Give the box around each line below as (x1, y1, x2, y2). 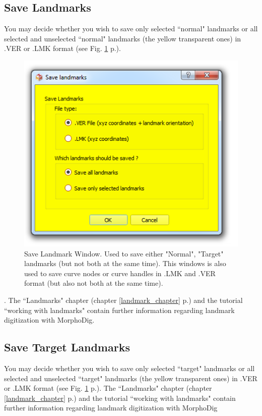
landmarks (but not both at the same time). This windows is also (24, 258, 226, 269)
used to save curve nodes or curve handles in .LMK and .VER (24, 268, 216, 278)
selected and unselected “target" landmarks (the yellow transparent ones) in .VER (4, 373, 257, 383)
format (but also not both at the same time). (24, 278, 163, 288)
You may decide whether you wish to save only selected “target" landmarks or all (4, 362, 255, 373)
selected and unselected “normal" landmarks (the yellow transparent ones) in (4, 33, 241, 43)
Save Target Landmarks (4, 339, 130, 355)
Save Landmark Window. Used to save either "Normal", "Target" (24, 248, 224, 258)
